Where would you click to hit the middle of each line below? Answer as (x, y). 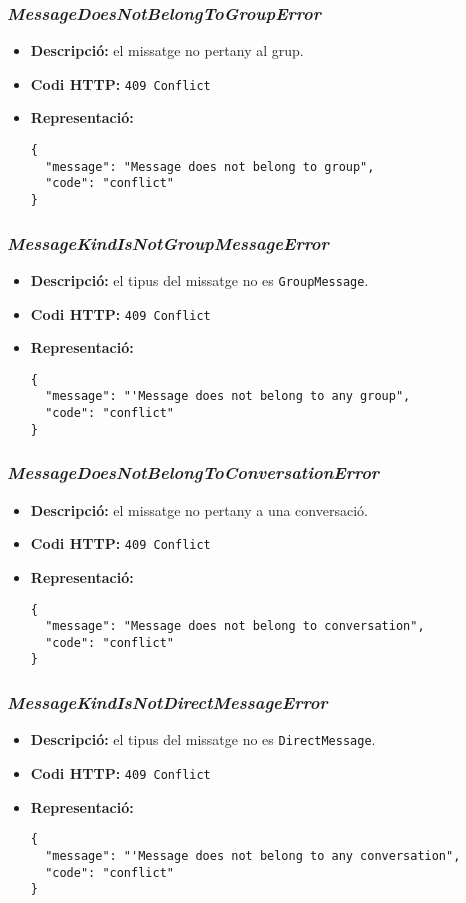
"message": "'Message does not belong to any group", (228, 396)
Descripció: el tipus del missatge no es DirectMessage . (203, 739)
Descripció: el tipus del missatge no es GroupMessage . (199, 279)
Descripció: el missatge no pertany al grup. (167, 50)
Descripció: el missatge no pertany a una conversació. (199, 509)
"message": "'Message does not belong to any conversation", (253, 855)
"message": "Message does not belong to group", (210, 166)
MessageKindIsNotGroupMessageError (168, 242)
